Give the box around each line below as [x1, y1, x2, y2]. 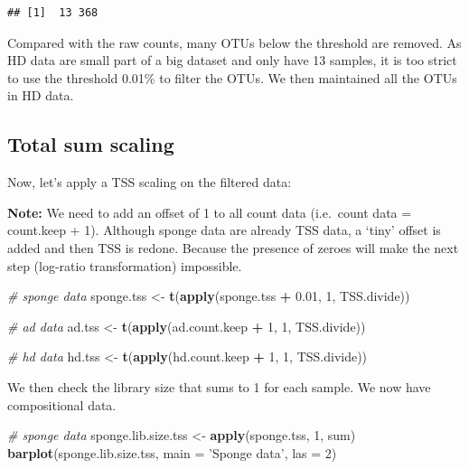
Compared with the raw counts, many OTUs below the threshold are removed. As [7, 33, 462, 52]
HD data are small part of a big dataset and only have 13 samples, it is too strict [7, 51, 457, 70]
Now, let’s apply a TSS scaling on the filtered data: [7, 173, 292, 192]
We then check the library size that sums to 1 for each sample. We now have [7, 377, 431, 396]
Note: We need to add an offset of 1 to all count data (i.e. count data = [7, 202, 412, 221]
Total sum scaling [7, 130, 174, 158]
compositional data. [7, 395, 117, 414]
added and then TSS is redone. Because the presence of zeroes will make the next [7, 238, 459, 257]
